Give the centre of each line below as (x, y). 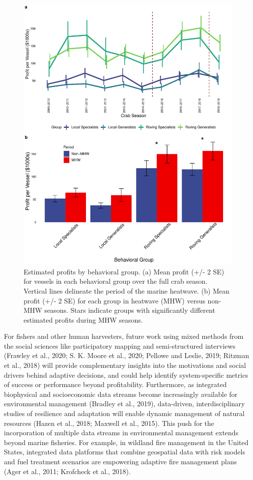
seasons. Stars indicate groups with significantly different (130, 310)
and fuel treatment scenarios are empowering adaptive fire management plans (121, 461)
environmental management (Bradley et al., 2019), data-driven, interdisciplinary (125, 404)
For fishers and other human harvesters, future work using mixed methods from (124, 336)
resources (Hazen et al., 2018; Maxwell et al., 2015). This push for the (109, 423)
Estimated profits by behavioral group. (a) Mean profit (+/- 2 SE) (124, 271)
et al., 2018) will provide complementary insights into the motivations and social (125, 365)
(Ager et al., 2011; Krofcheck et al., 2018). (67, 471)
